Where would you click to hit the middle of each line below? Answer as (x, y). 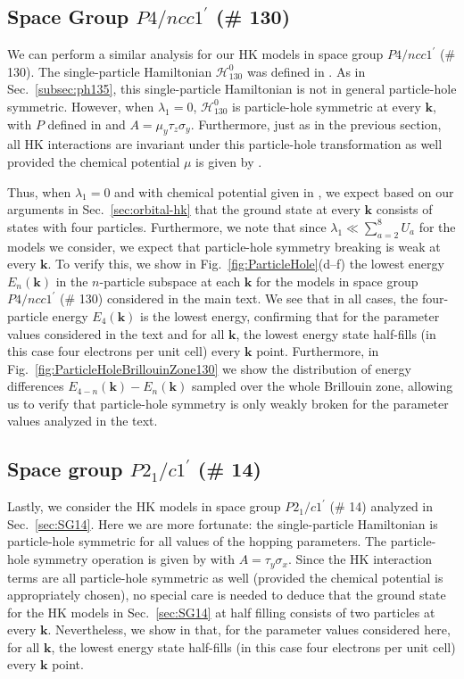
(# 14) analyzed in (381, 506)
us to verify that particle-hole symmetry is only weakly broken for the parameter (228, 403)
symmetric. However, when (81, 106)
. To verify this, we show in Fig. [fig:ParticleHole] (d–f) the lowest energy (246, 264)
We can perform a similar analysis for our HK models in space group (195, 54)
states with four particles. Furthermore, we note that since (167, 226)
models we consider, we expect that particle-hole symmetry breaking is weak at (224, 246)
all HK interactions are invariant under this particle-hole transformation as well (225, 144)
